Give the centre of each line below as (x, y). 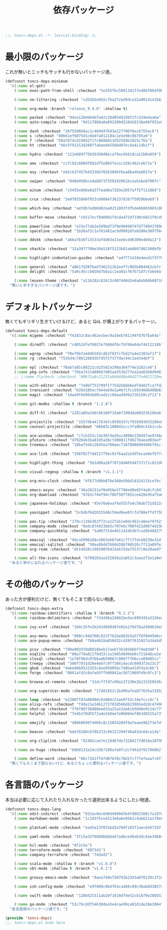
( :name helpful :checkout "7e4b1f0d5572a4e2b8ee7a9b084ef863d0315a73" (89, 714)
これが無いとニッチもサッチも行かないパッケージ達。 (60, 72)
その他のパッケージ (44, 584)
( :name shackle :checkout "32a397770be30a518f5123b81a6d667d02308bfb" (89, 249)
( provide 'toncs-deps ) (29, 918)
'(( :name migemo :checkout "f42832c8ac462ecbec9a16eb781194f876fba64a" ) (86, 336)
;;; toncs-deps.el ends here (35, 923)
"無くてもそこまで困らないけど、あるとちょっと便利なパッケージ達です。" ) (75, 764)
